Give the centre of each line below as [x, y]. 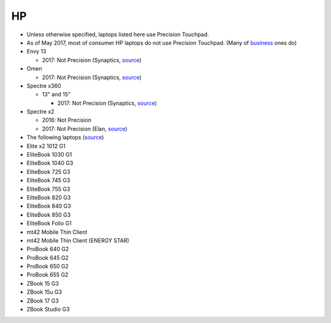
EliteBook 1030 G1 [49, 155]
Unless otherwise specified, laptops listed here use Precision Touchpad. [118, 34]
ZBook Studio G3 [48, 309]
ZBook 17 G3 [43, 300]
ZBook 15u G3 [44, 292]
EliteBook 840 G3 [49, 206]
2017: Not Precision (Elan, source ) [85, 128]
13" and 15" [56, 95]
